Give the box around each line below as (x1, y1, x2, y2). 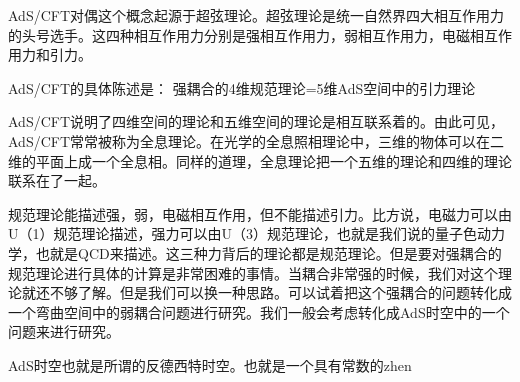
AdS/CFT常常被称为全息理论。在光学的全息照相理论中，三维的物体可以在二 (8, 130, 505, 151)
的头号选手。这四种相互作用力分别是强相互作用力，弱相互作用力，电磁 (8, 24, 470, 45)
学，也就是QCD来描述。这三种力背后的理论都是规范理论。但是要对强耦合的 (8, 242, 502, 263)
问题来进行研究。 (8, 321, 120, 342)
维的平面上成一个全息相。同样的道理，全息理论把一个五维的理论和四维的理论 (8, 150, 512, 171)
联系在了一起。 (8, 170, 106, 191)
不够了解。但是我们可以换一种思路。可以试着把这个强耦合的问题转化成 (49, 282, 512, 303)
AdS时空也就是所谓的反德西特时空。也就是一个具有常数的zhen (8, 354, 412, 375)
